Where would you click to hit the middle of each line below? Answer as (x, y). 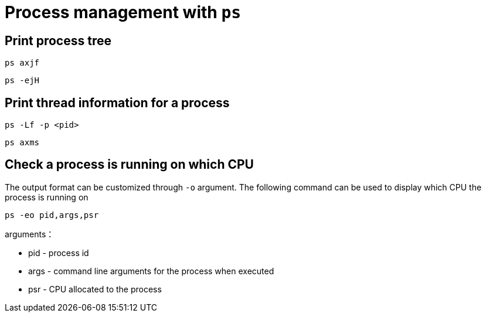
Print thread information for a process (117, 103)
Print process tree (58, 40)
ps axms (22, 143)
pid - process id (59, 253)
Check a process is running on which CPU (129, 165)
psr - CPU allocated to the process (95, 289)
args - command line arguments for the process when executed (151, 271)
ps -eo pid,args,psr (52, 215)
